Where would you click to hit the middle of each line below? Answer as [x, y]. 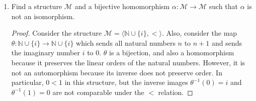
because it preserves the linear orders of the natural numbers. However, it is [128, 62]
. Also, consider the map [200, 33]
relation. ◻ [176, 92]
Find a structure [37, 6]
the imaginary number [46, 53]
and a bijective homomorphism [122, 6]
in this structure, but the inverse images [126, 82]
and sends [227, 42]
